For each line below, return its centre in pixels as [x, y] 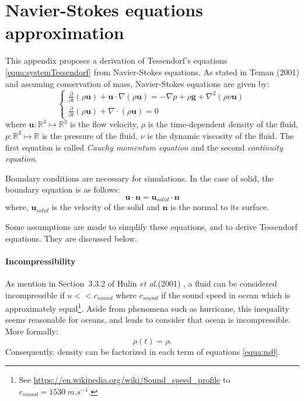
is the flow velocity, [104, 124]
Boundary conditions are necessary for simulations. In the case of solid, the [139, 178]
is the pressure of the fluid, [90, 135]
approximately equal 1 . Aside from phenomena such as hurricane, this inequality [147, 307]
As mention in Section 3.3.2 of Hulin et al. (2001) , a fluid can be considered [141, 283]
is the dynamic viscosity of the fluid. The [221, 135]
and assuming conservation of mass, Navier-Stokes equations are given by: [137, 83]
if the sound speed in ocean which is [226, 294]
